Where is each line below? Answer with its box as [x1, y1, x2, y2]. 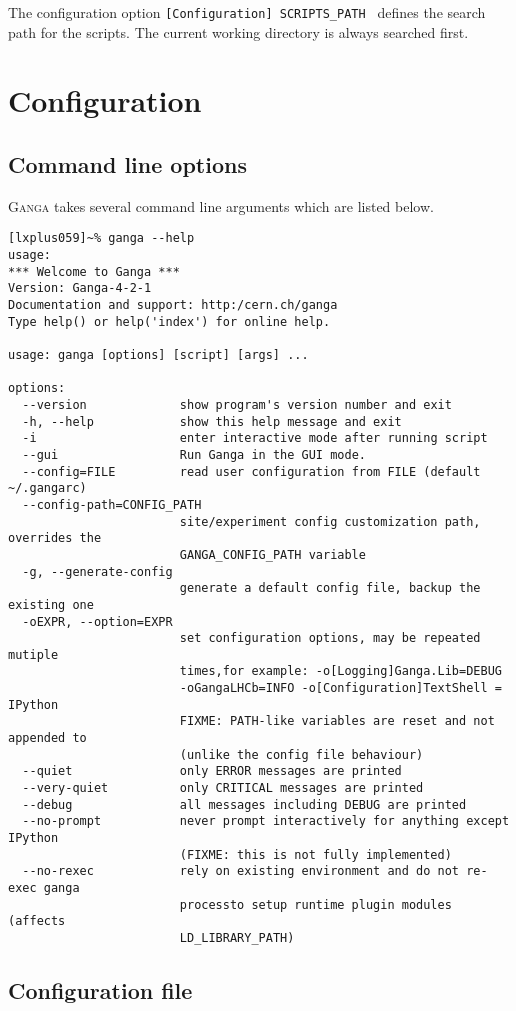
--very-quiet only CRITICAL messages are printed [22, 781, 424, 796]
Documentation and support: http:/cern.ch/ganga [8, 298, 338, 313]
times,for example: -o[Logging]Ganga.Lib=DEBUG [179, 664, 502, 679]
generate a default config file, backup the [179, 581, 481, 596]
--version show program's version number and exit [22, 397, 452, 412]
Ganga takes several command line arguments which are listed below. [8, 195, 434, 216]
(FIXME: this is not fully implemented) [179, 847, 452, 862]
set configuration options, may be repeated [179, 631, 481, 646]
